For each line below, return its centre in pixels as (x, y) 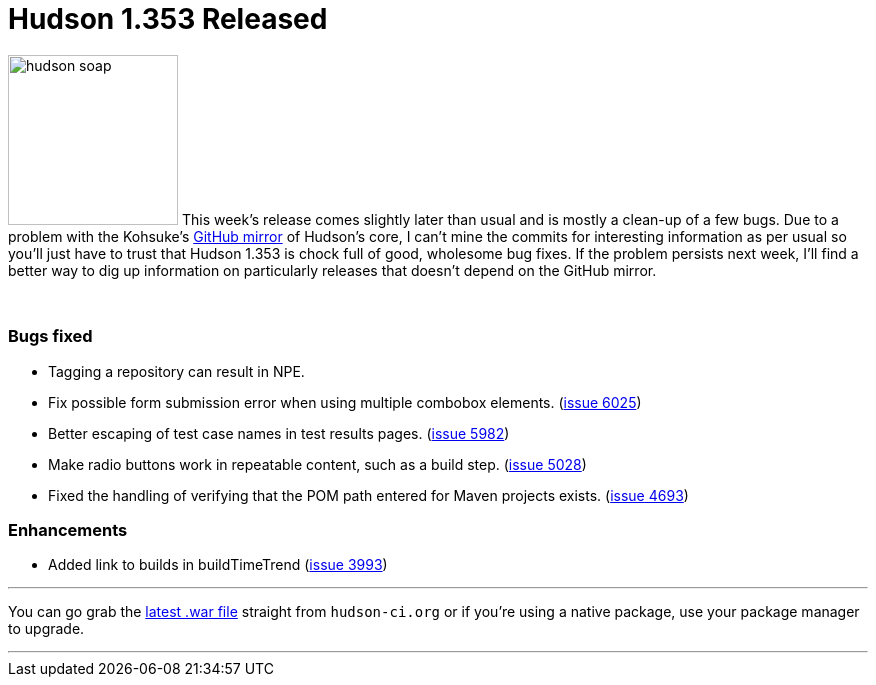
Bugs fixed (50, 336)
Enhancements (68, 529)
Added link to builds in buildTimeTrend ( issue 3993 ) (218, 565)
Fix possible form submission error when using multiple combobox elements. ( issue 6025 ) (345, 402)
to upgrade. (46, 629)
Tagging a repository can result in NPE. (176, 371)
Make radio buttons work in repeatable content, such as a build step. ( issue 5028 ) (317, 464)
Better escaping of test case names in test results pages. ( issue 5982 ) (279, 433)
